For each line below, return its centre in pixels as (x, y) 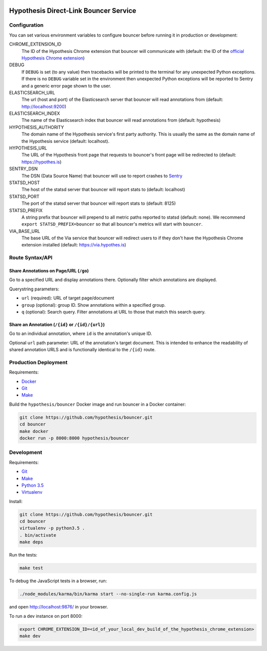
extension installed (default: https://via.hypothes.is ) (74, 245)
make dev (30, 636)
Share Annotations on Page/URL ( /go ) (49, 271)
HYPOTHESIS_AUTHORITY (37, 127)
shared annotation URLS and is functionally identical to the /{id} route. (82, 350)
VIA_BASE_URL (25, 231)
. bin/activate (38, 535)
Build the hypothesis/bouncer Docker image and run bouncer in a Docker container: (98, 404)
